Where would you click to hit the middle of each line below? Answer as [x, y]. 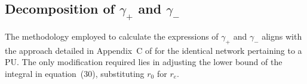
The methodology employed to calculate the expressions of [112, 36]
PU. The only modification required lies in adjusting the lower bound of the [144, 62]
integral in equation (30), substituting [75, 73]
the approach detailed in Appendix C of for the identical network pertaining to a [153, 50]
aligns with [282, 36]
